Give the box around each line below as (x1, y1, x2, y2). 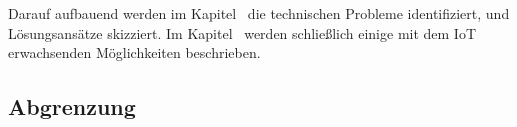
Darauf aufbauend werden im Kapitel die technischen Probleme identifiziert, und (8, 3, 510, 23)
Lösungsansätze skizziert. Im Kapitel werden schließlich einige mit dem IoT (8, 22, 477, 43)
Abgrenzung (8, 91, 136, 122)
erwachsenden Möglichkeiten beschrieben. (8, 42, 261, 63)
